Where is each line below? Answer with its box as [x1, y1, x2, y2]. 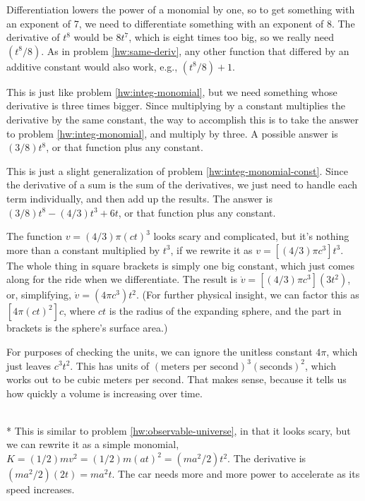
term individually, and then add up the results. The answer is [6, 191, 273, 205]
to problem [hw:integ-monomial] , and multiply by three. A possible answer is [6, 126, 338, 140]
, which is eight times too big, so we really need [128, 30, 334, 44]
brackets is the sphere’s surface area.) [6, 320, 168, 335]
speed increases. [6, 482, 75, 497]
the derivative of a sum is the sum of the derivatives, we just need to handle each [6, 177, 358, 192]
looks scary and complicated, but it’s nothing [153, 229, 349, 243]
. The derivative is [227, 451, 306, 466]
